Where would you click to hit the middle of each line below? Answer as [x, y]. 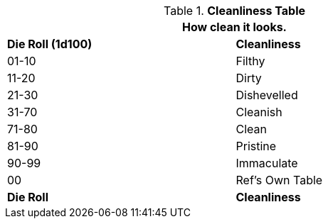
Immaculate [267, 163]
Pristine [256, 146]
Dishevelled [267, 95]
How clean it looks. [234, 27]
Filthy [250, 61]
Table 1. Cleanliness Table [234, 11]
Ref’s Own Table [279, 180]
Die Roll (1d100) [50, 44]
